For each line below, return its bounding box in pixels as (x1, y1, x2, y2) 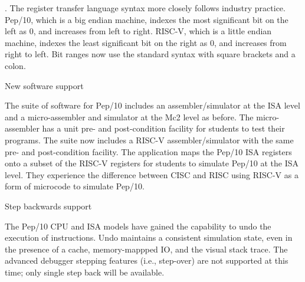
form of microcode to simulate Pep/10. (5, 180, 145, 192)
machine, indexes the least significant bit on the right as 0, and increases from (5, 36, 287, 48)
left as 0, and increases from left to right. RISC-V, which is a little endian (5, 25, 272, 37)
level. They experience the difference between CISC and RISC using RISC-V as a (5, 168, 299, 181)
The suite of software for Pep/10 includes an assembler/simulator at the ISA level (5, 99, 300, 112)
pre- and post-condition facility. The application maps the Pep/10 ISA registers (5, 145, 292, 158)
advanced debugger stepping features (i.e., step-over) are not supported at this (5, 254, 288, 267)
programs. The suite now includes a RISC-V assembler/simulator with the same (5, 133, 294, 146)
